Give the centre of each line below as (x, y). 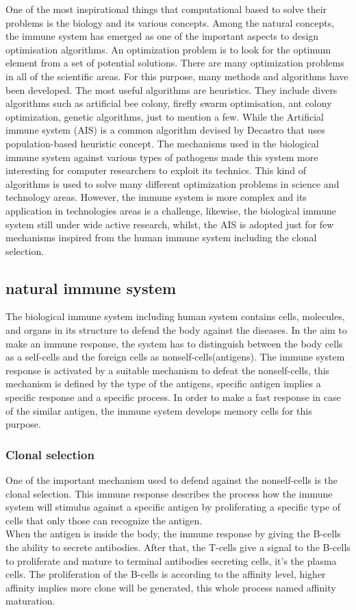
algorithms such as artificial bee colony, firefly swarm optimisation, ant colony (169, 103)
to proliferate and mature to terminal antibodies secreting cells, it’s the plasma (171, 560)
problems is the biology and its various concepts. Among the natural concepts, (170, 22)
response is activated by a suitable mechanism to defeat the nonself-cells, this (168, 370)
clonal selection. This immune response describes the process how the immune (169, 493)
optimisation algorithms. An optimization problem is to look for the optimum (168, 49)
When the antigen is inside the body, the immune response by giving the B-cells (173, 534)
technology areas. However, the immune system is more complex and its (156, 197)
